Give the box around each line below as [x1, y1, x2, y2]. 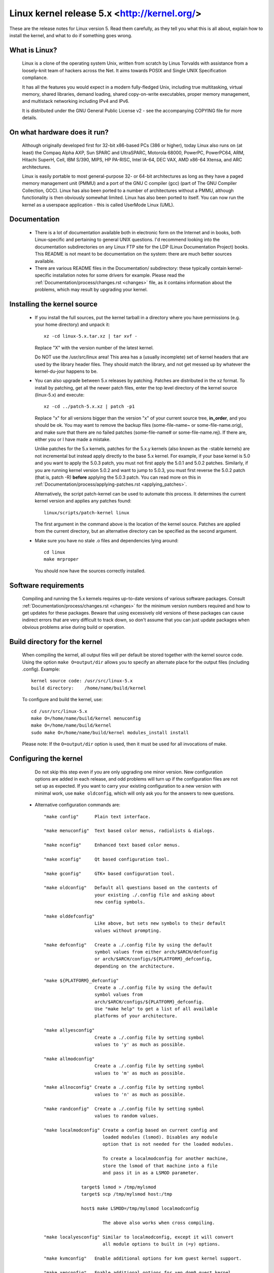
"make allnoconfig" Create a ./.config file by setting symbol [44, 1085, 204, 1090]
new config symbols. [94, 899, 146, 905]
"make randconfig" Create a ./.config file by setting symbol [44, 1105, 204, 1112]
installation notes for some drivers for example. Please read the [52, 272, 185, 279]
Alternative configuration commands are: [35, 802, 121, 808]
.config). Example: [22, 666, 60, 672]
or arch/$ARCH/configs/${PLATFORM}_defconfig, [94, 956, 213, 962]
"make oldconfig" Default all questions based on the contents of [44, 885, 218, 891]
